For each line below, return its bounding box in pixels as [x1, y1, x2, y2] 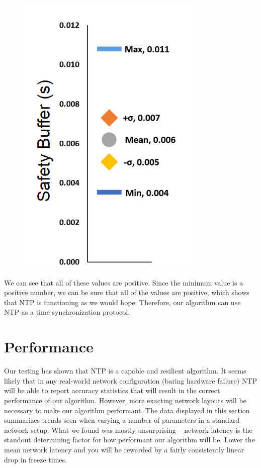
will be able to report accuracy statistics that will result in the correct [4, 385, 220, 396]
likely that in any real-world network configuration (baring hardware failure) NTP [4, 375, 257, 386]
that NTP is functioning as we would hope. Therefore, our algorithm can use [4, 297, 241, 307]
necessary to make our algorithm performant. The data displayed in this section [4, 405, 250, 415]
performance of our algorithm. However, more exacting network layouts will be [4, 395, 246, 405]
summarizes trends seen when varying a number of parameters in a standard [4, 415, 240, 425]
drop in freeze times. [4, 454, 67, 464]
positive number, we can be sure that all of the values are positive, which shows [4, 287, 249, 298]
